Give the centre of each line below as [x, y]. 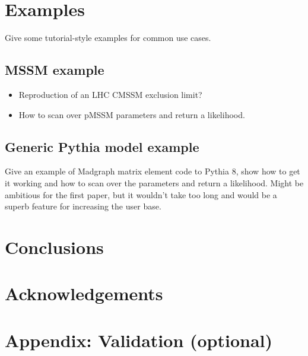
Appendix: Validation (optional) [139, 340]
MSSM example [55, 70]
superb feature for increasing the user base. [83, 206]
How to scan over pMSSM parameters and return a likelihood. [132, 114]
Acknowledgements [84, 293]
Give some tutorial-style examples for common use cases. [108, 38]
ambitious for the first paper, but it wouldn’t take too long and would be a [141, 194]
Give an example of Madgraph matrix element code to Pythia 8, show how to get [153, 171]
